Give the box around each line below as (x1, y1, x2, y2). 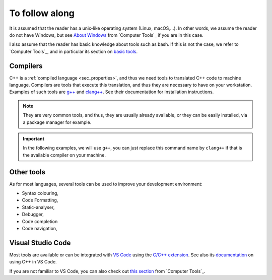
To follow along (9, 8, 75, 19)
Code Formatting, (22, 197, 58, 203)
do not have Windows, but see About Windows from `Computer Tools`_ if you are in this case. (9, 32, 203, 38)
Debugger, (22, 212, 44, 218)
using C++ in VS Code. (9, 259, 57, 265)
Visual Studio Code (9, 238, 71, 247)
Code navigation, (22, 226, 57, 231)
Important (23, 135, 45, 142)
